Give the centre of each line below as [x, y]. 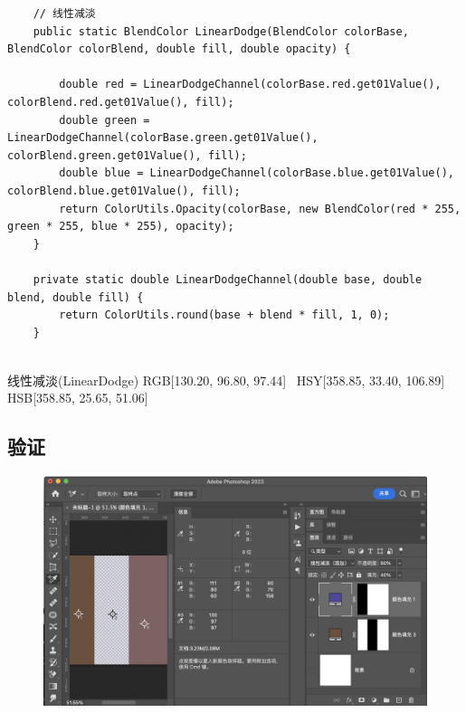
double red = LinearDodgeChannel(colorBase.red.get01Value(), [250, 85]
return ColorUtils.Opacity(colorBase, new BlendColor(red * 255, [260, 209]
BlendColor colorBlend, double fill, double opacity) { [179, 49]
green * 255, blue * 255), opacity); [121, 227]
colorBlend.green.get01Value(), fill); [127, 155]
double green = [105, 120]
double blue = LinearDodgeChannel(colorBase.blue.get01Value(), [257, 173]
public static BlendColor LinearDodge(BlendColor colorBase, [221, 31]
